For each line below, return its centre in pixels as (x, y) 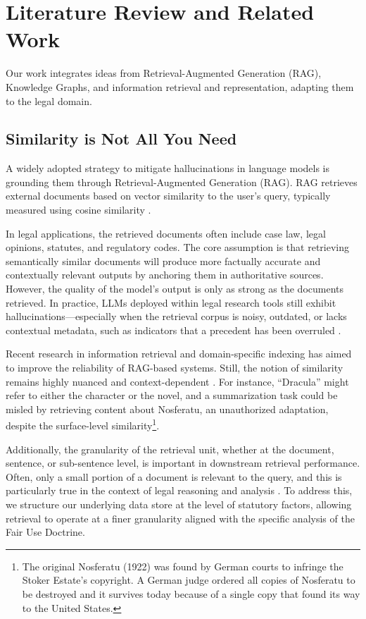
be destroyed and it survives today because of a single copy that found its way (191, 593)
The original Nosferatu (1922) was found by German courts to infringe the (183, 566)
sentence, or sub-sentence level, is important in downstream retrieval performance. (183, 463)
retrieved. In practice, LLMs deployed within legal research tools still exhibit (171, 302)
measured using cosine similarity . (78, 210)
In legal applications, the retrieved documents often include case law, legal (166, 233)
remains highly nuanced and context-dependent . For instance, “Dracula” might (177, 381)
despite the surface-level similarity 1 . (83, 424)
